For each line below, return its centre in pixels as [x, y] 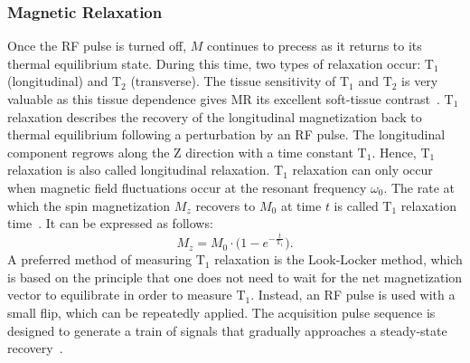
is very [420, 81]
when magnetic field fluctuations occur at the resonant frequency [187, 187]
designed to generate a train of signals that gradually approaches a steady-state [227, 330]
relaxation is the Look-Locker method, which [338, 259]
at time [301, 205]
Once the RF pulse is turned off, [97, 46]
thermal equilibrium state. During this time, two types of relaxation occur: [214, 63]
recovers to [226, 205]
